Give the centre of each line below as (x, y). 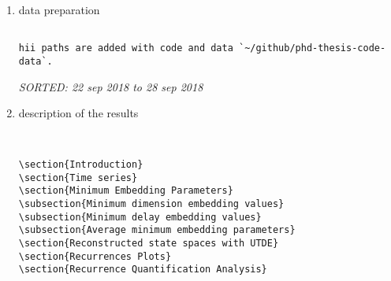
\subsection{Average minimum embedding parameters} (157, 230)
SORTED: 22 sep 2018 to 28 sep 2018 (111, 86)
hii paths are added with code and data (126, 48)
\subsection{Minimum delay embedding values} (140, 217)
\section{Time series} (78, 177)
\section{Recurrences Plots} (95, 256)
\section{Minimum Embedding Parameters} (126, 191)
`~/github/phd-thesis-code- (312, 48)
